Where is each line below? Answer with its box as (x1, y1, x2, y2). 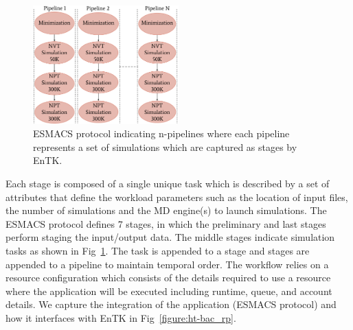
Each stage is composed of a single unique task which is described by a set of (5, 176, 330, 191)
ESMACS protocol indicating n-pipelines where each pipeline (33, 126, 290, 141)
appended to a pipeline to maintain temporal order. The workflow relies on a (5, 257, 329, 271)
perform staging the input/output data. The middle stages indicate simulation (5, 230, 335, 244)
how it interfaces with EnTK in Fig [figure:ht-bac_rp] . (5, 310, 236, 325)
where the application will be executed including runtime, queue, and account (5, 283, 332, 298)
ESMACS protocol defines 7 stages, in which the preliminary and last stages (5, 216, 326, 231)
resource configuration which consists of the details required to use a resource (5, 270, 331, 285)
